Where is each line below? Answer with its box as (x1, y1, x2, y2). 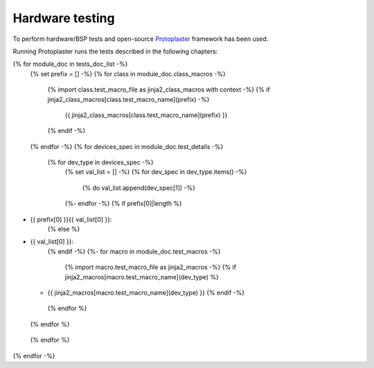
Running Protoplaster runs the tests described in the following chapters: (12, 47, 218, 55)
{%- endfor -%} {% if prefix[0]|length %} (64, 200, 183, 208)
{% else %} (47, 225, 80, 234)
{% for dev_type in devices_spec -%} (47, 158, 154, 166)
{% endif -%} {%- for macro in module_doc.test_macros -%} (47, 247, 221, 256)
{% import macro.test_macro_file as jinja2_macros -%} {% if (64, 263, 237, 272)
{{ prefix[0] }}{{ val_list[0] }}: (30, 215, 112, 223)
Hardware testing (12, 10, 115, 26)
